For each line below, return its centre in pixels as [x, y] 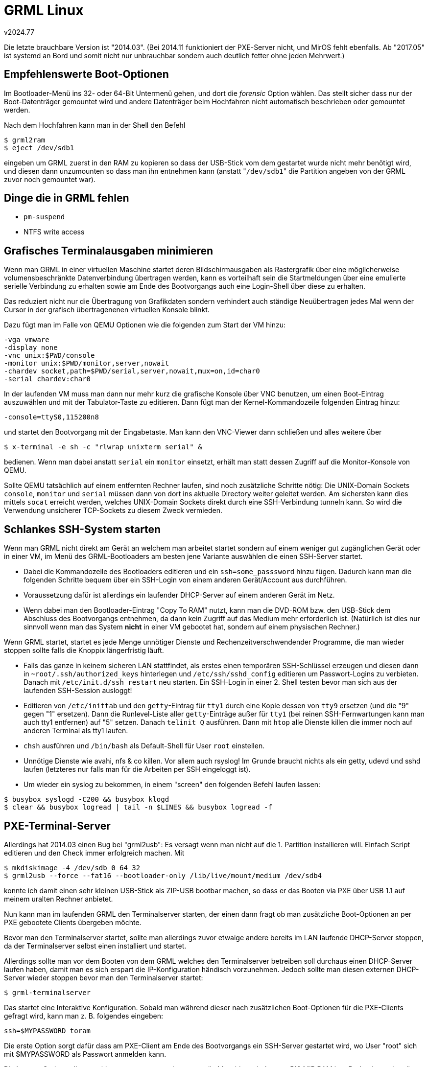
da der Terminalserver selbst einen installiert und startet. [95, 946]
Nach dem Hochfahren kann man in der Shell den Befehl [95, 125]
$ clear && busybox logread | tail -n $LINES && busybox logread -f [138, 807]
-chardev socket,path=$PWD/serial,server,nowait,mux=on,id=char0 [132, 371]
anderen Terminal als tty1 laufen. [76, 731]
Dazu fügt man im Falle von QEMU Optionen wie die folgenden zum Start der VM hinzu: [145, 325]
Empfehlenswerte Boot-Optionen [86, 74]
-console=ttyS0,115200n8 [51, 417]
